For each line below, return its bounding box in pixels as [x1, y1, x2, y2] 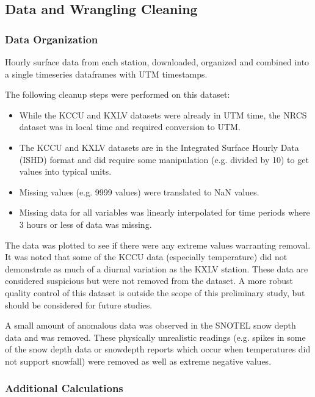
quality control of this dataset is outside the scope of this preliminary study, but [5, 286, 305, 299]
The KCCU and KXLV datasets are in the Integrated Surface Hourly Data [19, 140, 299, 153]
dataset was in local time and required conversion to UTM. [19, 120, 241, 133]
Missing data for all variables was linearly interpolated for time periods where [19, 206, 310, 219]
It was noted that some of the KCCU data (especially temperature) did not [5, 250, 288, 263]
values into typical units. [19, 165, 112, 178]
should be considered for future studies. [5, 298, 153, 311]
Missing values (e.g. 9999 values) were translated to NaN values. [19, 185, 259, 198]
